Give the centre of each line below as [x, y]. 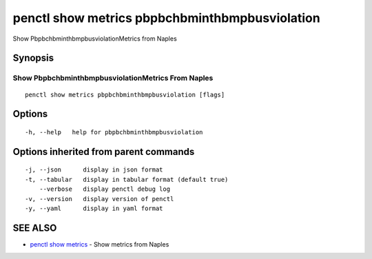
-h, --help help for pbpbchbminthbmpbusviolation [114, 132]
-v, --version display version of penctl [100, 199]
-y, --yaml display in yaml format [94, 208]
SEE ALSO [35, 228]
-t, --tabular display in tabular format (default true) [127, 179]
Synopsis [33, 58]
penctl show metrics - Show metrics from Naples [100, 244]
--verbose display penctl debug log [105, 189]
